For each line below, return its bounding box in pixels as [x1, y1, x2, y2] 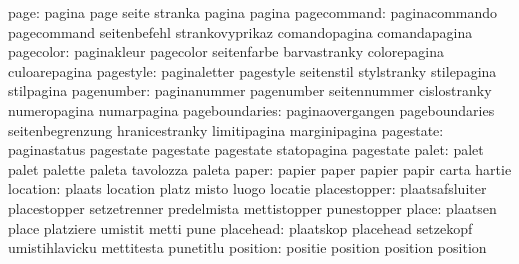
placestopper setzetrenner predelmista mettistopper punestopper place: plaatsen [8, 197, 497, 218]
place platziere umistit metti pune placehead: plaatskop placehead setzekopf [8, 217, 473, 238]
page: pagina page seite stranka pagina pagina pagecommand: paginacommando [8, 2, 498, 22]
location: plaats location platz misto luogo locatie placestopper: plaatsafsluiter [8, 178, 487, 199]
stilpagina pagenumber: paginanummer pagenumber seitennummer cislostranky [8, 80, 492, 101]
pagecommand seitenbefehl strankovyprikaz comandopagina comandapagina [8, 21, 473, 42]
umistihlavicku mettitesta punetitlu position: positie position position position [8, 237, 487, 258]
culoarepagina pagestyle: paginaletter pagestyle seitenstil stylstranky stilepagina [8, 60, 497, 81]
